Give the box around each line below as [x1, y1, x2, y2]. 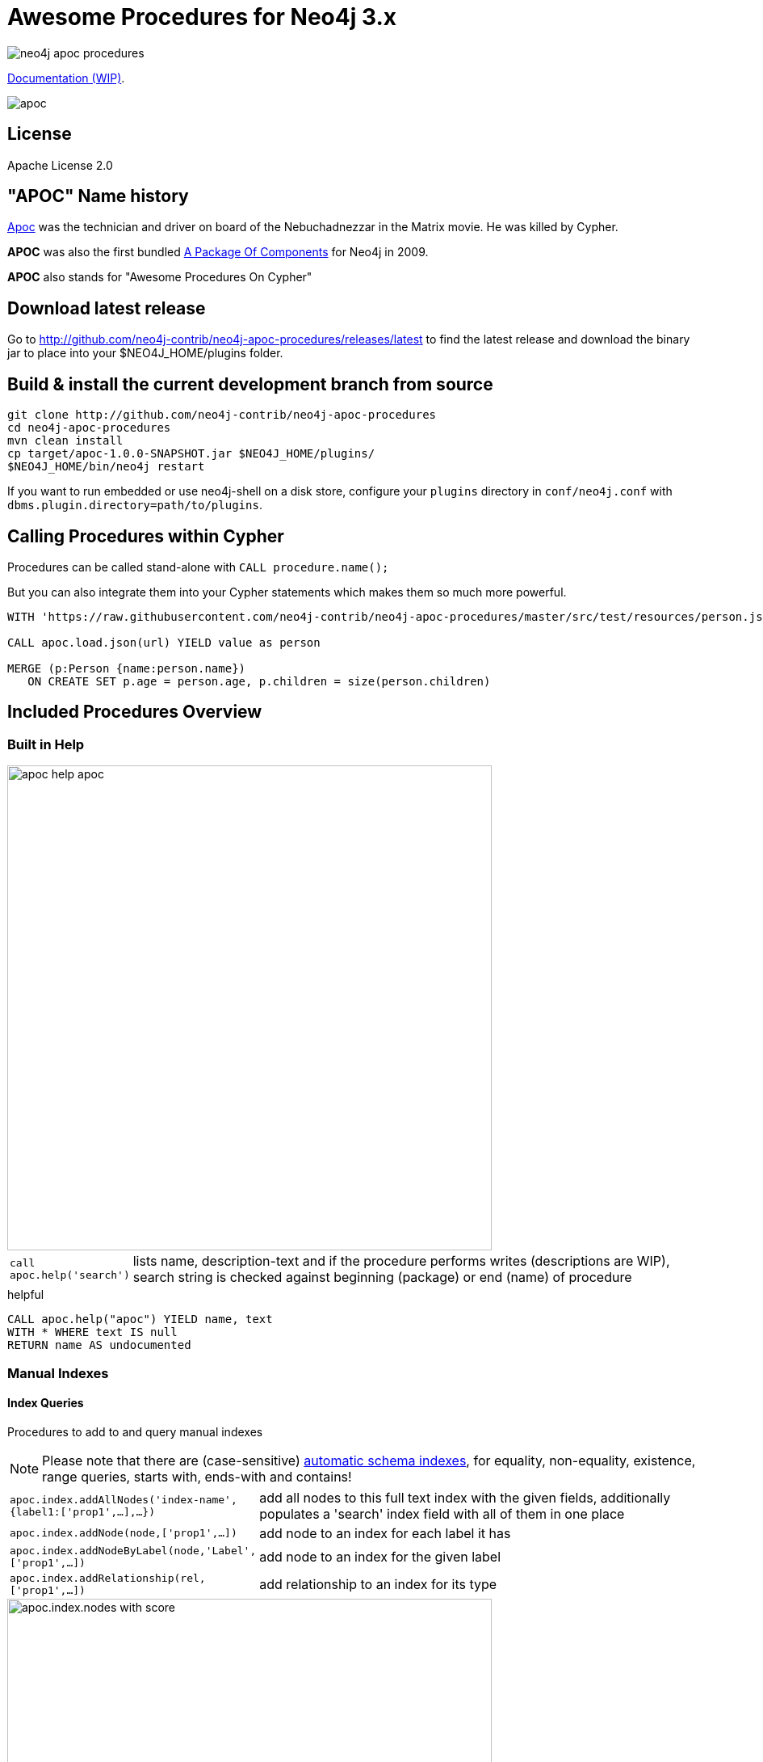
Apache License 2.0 [7, 158, 113, 172]
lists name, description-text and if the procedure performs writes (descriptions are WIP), [132, 1253, 670, 1270]
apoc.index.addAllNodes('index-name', [10, 1493, 237, 1506]
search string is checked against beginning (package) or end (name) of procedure [132, 1269, 632, 1286]
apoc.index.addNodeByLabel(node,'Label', [10, 1544, 257, 1557]
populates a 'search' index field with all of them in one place [259, 1505, 625, 1522]
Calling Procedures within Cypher [7, 525, 284, 546]
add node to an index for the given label [259, 1548, 501, 1565]
